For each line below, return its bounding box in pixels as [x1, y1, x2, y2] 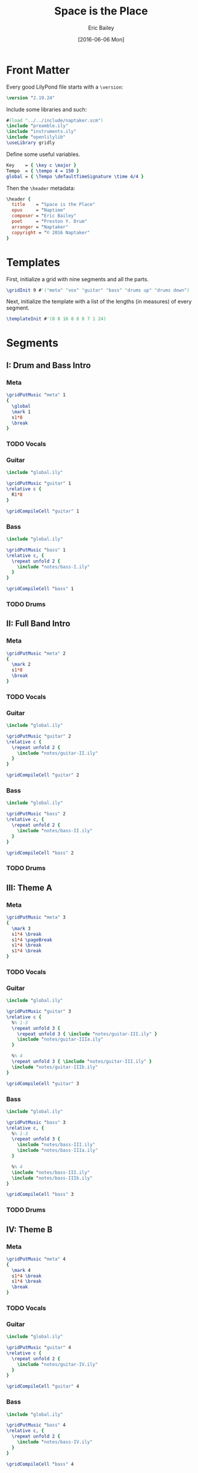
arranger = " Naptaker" [11, 224, 69, 230]
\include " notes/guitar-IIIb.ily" [11, 1064, 98, 1070]
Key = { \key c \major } [6, 162, 77, 168]
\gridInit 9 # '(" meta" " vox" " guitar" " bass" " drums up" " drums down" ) [6, 287, 190, 293]
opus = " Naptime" [11, 207, 66, 213]
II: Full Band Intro [6, 618, 70, 629]
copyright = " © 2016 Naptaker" [11, 229, 90, 235]
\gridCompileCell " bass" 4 [6, 1461, 74, 1467]
